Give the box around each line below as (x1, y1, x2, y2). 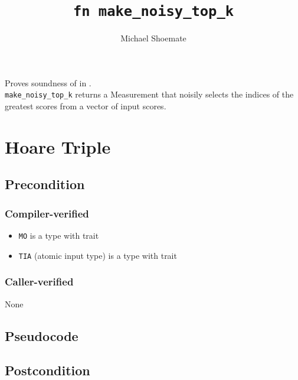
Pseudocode (5, 326, 78, 345)
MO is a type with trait (18, 229, 99, 242)
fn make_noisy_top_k (73, 3, 234, 20)
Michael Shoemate (120, 32, 186, 44)
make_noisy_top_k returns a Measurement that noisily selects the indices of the (5, 88, 294, 100)
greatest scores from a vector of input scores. (5, 100, 166, 112)
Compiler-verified (5, 206, 89, 220)
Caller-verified (5, 274, 74, 289)
